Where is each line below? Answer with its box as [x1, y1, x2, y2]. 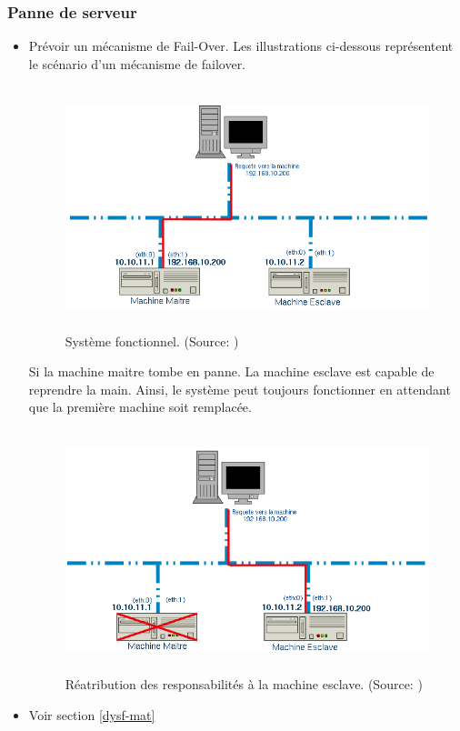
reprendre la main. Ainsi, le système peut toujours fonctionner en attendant [28, 379, 451, 398]
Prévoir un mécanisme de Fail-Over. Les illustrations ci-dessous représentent [28, 36, 454, 55]
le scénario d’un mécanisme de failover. [28, 54, 246, 73]
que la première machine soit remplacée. [28, 397, 252, 416]
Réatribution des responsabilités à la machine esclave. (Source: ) [65, 675, 423, 694]
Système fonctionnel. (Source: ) [65, 331, 239, 350]
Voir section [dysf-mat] [28, 705, 155, 724]
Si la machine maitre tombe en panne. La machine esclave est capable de [28, 362, 435, 381]
